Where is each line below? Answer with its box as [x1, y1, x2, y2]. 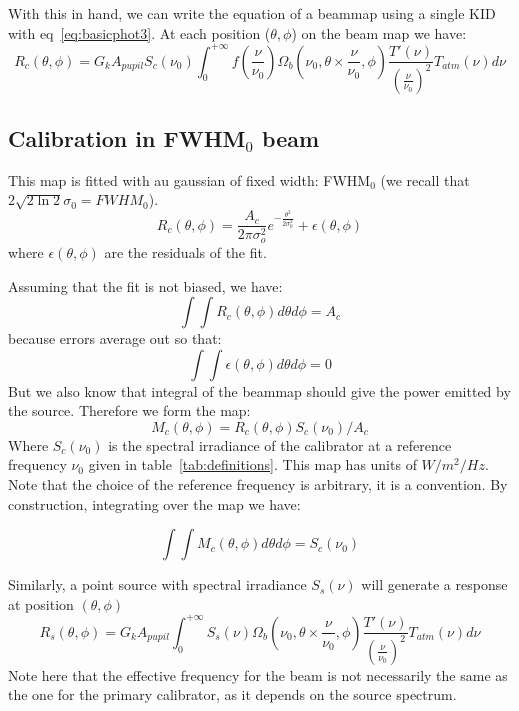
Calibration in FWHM [8, 123, 246, 154]
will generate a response [361, 574, 508, 595]
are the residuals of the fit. [104, 241, 267, 262]
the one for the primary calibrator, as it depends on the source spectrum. [8, 684, 457, 705]
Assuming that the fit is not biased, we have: [8, 275, 283, 296]
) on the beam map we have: [291, 22, 467, 43]
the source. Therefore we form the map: [8, 400, 251, 421]
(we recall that [380, 169, 470, 190]
